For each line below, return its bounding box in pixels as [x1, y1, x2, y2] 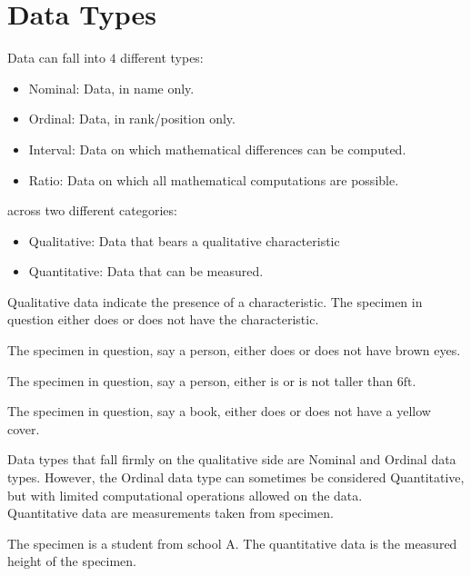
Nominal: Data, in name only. [28, 78, 195, 97]
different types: [120, 48, 204, 67]
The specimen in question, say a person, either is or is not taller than [7, 371, 394, 390]
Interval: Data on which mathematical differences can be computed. [28, 139, 406, 158]
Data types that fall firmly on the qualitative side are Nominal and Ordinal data [7, 450, 456, 469]
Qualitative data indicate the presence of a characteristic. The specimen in [7, 292, 423, 311]
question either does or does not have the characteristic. [7, 310, 319, 329]
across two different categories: [7, 201, 177, 220]
